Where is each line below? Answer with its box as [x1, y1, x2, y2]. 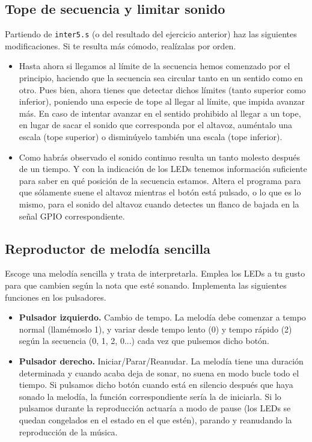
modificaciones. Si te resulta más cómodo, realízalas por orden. [5, 39, 236, 52]
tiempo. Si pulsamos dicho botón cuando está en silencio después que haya [19, 378, 293, 391]
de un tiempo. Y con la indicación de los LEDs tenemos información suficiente [19, 162, 307, 175]
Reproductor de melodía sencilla [5, 239, 210, 257]
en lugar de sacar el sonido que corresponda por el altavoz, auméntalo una [19, 118, 293, 131]
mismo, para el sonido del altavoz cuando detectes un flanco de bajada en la [19, 197, 299, 210]
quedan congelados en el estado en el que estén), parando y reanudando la [19, 413, 292, 426]
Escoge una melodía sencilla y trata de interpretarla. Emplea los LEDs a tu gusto [5, 267, 305, 280]
